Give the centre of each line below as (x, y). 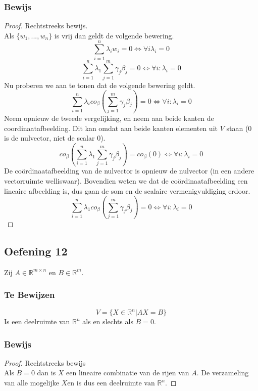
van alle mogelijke (32, 383)
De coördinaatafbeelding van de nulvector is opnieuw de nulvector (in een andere (129, 171)
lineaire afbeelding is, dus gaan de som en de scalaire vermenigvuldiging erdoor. (127, 190)
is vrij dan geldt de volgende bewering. (114, 35)
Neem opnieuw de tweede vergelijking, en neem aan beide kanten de (109, 118)
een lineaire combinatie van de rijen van (128, 373)
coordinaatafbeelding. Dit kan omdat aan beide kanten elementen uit (111, 128)
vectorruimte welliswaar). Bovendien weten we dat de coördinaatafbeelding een (126, 181)
